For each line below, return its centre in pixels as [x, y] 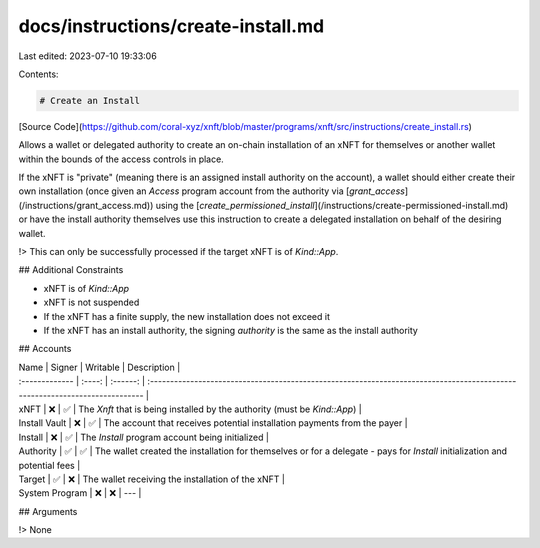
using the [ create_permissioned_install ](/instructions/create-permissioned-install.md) [332, 205]
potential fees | [49, 465]
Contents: [38, 74]
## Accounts [45, 349]
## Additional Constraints [71, 270]
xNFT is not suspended [91, 302]
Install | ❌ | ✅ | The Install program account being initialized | [144, 437]
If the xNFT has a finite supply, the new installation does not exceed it [186, 316]
